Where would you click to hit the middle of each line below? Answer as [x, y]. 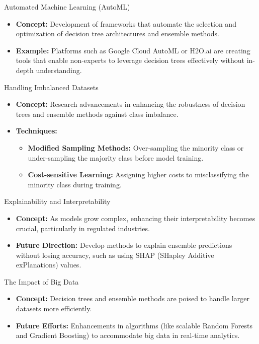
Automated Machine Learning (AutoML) [67, 7]
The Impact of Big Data [41, 281]
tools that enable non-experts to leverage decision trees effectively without [130, 60]
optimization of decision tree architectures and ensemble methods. [117, 33]
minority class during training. [75, 184]
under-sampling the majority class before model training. [116, 157]
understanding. [59, 70]
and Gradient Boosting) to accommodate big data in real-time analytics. [128, 335]
